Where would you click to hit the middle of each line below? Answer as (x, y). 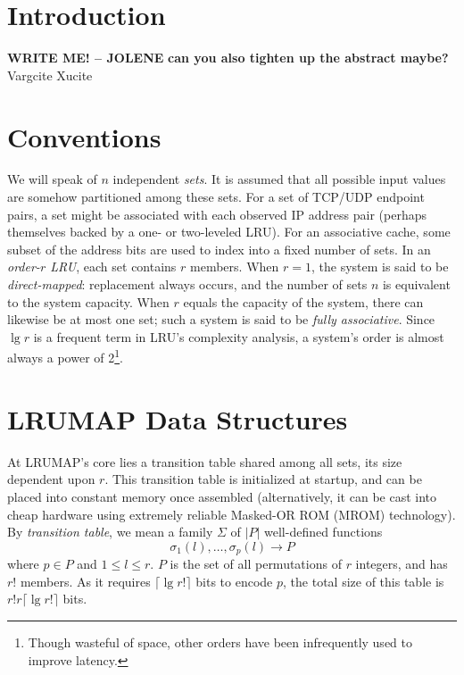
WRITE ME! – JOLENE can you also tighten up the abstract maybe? (228, 58)
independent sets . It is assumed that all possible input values (279, 179)
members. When (235, 267)
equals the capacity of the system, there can (303, 301)
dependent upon (51, 479)
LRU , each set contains (113, 267)
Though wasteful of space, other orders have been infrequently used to (220, 642)
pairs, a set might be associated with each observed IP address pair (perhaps (217, 214)
